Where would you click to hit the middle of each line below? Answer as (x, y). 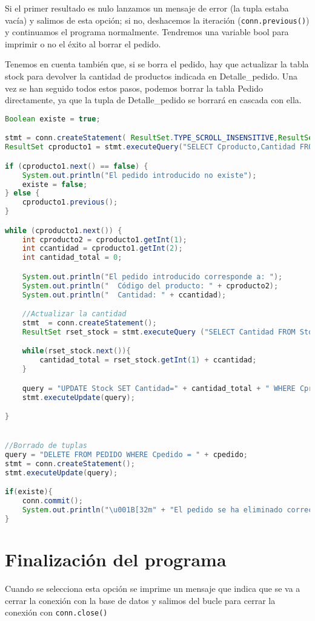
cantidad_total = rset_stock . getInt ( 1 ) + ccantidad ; (148, 360)
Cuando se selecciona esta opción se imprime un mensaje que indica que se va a (153, 589)
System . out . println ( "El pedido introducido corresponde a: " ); (152, 277)
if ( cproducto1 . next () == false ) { (77, 166)
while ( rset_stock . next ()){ (76, 351)
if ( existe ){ (29, 492)
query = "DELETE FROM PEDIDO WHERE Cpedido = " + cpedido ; (126, 455)
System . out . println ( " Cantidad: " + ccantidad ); (124, 295)
